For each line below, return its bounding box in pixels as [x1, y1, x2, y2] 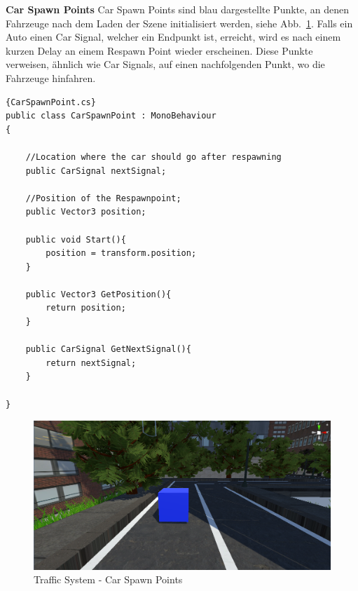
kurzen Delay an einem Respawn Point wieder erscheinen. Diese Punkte [6, 43, 313, 57]
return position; [46, 303, 126, 313]
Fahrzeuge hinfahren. [6, 70, 96, 85]
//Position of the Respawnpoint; [25, 193, 181, 203]
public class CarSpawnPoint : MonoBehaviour [6, 111, 216, 121]
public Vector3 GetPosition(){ [25, 289, 172, 299]
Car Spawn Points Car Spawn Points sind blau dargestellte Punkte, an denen [6, 2, 350, 16]
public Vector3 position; [25, 207, 146, 217]
